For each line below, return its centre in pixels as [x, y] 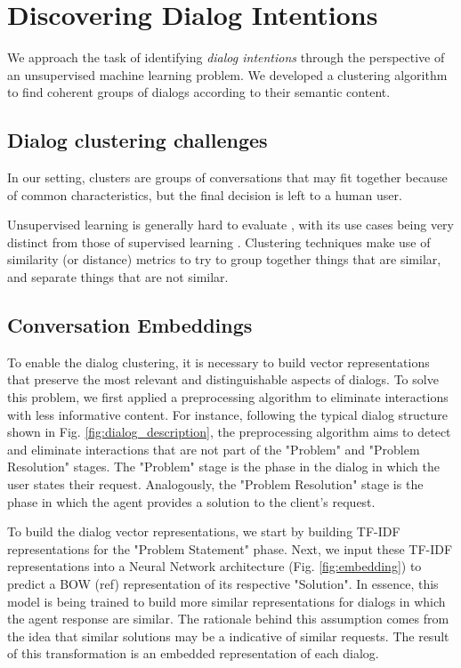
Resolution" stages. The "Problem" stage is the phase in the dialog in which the [223, 467]
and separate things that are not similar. [118, 277]
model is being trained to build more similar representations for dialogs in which [226, 601]
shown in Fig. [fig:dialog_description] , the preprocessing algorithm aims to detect [229, 432]
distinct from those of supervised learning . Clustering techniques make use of [219, 241]
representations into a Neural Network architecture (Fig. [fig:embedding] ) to [214, 566]
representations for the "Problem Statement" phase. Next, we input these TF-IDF [230, 548]
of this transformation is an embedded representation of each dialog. [193, 653]
